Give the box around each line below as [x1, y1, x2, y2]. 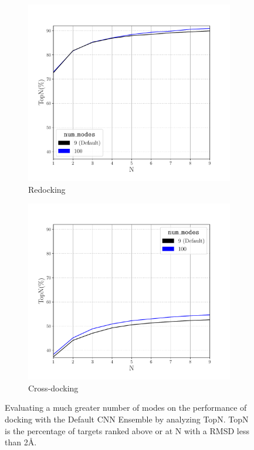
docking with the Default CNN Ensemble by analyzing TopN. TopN [5, 412, 249, 425]
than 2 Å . [5, 436, 37, 448]
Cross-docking [28, 381, 79, 394]
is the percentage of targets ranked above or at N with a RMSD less [5, 424, 249, 437]
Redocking [28, 183, 66, 195]
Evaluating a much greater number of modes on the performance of [5, 401, 247, 414]
